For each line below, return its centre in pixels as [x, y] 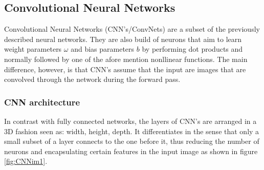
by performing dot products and [192, 49]
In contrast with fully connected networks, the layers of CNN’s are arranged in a [130, 121]
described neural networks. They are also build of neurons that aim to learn [123, 39]
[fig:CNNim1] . [26, 161]
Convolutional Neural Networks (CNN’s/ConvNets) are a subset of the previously [132, 29]
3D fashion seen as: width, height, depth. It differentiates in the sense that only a [132, 131]
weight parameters [33, 49]
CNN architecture [42, 102]
